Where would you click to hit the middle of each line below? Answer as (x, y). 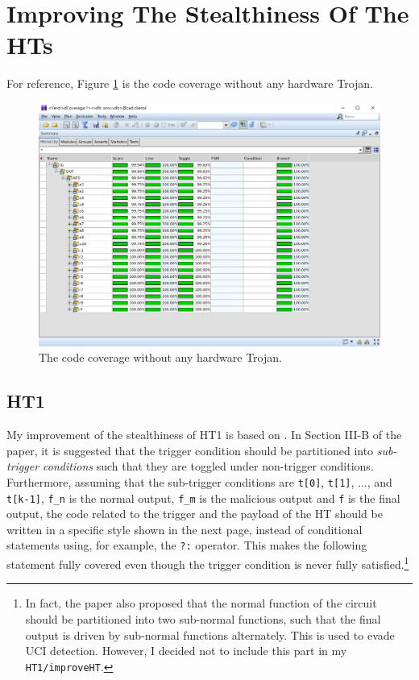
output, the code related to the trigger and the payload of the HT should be (195, 514)
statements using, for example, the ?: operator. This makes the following (187, 545)
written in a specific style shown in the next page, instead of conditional (185, 529)
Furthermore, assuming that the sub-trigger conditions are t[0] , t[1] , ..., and (199, 481)
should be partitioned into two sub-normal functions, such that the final (203, 618)
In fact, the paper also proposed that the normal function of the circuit (201, 603)
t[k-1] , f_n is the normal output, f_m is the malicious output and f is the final (203, 498)
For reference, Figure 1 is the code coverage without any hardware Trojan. (190, 83)
